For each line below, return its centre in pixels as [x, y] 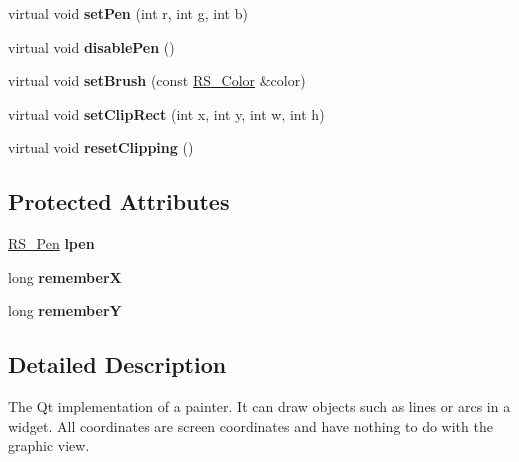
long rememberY [65, 310]
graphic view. [49, 445]
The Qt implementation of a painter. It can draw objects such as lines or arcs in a [259, 406]
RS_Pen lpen [51, 243]
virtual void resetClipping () [101, 147]
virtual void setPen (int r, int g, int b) [128, 13]
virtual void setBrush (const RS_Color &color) [157, 80]
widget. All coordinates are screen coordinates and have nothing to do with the [250, 425]
